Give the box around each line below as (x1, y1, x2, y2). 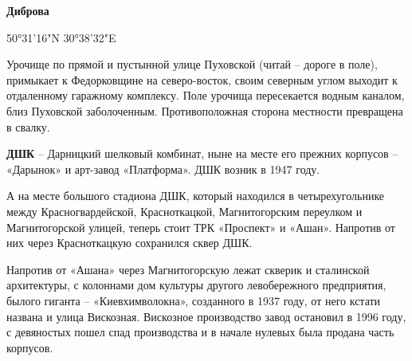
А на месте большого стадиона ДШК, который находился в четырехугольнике (6, 187, 385, 204)
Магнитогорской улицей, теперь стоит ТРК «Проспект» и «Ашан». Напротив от (6, 218, 395, 235)
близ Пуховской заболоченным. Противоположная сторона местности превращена (6, 102, 403, 119)
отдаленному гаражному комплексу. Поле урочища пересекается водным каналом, (6, 87, 405, 104)
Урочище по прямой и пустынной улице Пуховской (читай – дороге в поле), (6, 56, 378, 73)
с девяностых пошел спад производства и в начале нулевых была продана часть (6, 324, 394, 340)
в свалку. (6, 118, 50, 135)
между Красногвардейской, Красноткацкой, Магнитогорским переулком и (6, 202, 363, 219)
